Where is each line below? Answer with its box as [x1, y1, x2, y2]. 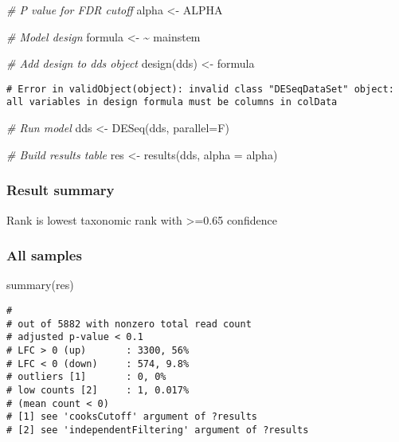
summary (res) [6, 276, 74, 293]
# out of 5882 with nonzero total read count [6, 318, 252, 330]
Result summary [6, 180, 115, 200]
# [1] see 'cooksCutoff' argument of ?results [6, 411, 257, 423]
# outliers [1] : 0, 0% [6, 371, 166, 383]
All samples [6, 245, 82, 265]
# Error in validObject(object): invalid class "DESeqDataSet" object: [6, 83, 394, 95]
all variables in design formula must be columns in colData [6, 96, 338, 108]
